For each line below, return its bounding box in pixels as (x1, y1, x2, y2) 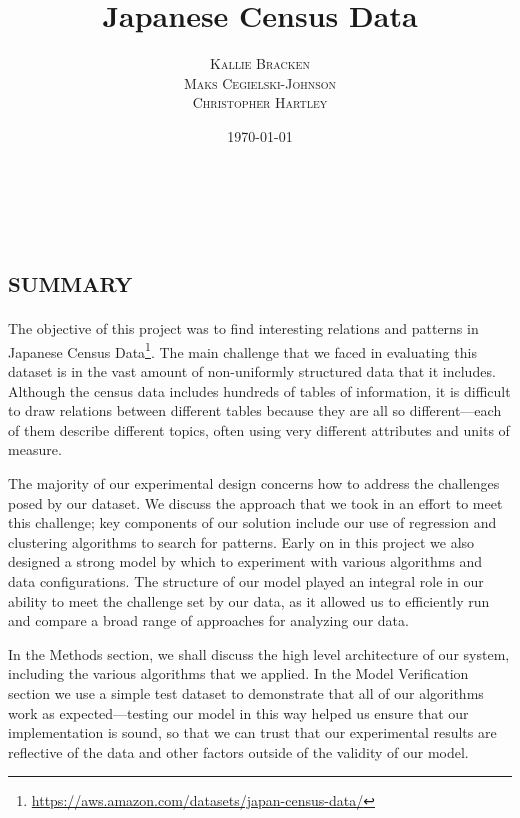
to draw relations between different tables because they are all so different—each (8, 400, 502, 421)
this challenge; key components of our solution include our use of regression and (8, 512, 497, 533)
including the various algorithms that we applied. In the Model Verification (8, 663, 469, 684)
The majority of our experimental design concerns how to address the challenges (8, 473, 500, 494)
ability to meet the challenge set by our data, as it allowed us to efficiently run (8, 590, 490, 611)
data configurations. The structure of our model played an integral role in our (8, 571, 484, 591)
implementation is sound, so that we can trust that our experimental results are (8, 722, 497, 743)
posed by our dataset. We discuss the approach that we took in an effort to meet (8, 492, 503, 513)
